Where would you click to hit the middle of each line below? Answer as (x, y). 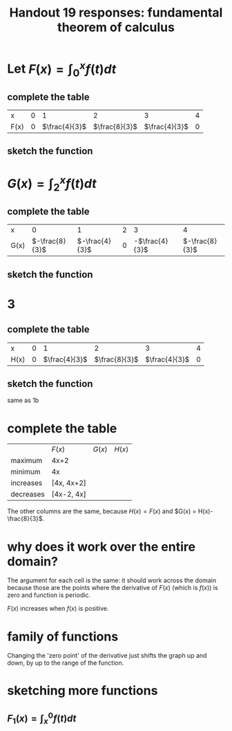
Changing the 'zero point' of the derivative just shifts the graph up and (107, 656)
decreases (28, 494)
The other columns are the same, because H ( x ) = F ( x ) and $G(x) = (102, 511)
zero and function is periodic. (49, 595)
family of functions (63, 636)
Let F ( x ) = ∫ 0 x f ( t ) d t (62, 69)
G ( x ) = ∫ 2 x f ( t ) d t (52, 183)
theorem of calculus (116, 27)
